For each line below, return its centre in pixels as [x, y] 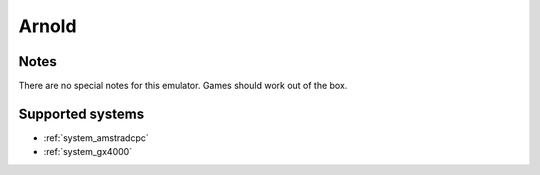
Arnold [47, 26]
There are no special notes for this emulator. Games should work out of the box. [183, 86]
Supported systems [81, 113]
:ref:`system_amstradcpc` [96, 137]
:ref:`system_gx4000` [88, 152]
